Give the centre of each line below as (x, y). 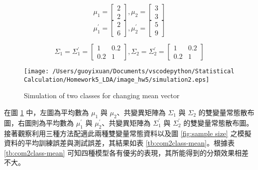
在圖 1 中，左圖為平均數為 (47, 112)
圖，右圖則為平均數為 (39, 122)
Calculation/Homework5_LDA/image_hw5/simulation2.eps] (117, 80)
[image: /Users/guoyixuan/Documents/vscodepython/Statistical (129, 71)
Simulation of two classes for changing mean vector (102, 95)
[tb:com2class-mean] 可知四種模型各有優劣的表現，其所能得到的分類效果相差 (126, 152)
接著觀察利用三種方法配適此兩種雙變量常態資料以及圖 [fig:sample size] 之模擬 (128, 133)
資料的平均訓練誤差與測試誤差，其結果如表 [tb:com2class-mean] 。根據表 (119, 143)
